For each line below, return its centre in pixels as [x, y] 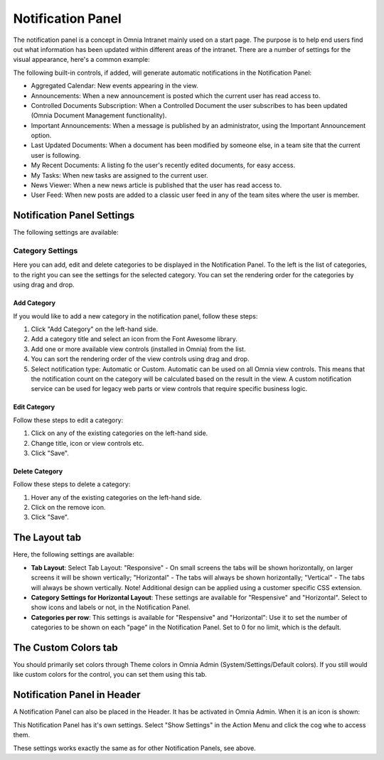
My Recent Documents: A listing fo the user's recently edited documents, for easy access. [163, 165]
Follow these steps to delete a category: [72, 484]
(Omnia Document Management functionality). [99, 116]
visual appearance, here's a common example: [81, 60]
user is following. [56, 155]
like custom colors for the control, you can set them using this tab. [110, 675]
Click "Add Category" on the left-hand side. [95, 329]
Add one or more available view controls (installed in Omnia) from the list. [138, 349]
